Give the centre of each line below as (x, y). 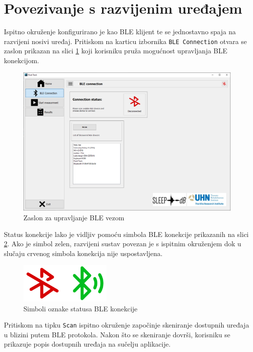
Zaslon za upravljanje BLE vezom (74, 217)
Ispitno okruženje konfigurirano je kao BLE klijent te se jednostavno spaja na (120, 32)
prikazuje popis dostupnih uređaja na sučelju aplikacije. (87, 344)
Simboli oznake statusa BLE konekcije (81, 308)
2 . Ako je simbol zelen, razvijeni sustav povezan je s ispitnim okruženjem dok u (123, 244)
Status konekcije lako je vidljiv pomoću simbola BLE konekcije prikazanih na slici (126, 234)
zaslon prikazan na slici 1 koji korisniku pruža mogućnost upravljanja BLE (116, 51)
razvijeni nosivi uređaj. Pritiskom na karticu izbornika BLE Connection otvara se (126, 41)
